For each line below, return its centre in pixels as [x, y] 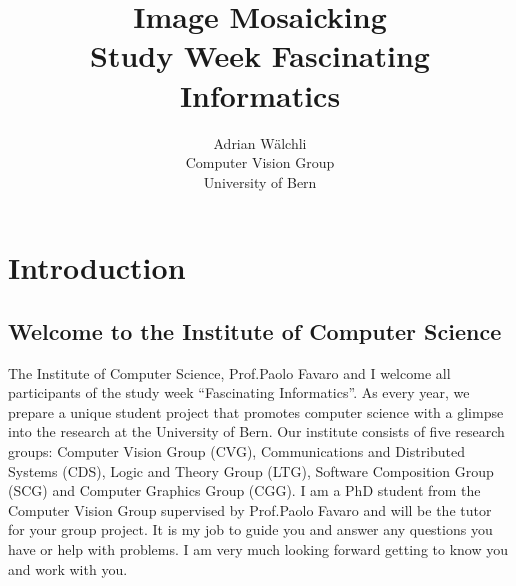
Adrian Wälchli [260, 142]
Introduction [97, 267]
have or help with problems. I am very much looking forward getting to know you [258, 549]
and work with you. [68, 568]
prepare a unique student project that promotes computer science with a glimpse [256, 411]
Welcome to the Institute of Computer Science [255, 330]
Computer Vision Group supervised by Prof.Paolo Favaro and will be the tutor [250, 509]
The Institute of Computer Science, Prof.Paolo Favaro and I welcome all [229, 372]
